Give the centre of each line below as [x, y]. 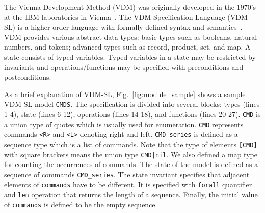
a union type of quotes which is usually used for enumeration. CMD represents [124, 124]
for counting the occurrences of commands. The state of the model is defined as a [131, 164]
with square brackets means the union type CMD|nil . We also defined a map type [131, 154]
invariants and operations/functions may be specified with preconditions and [124, 67]
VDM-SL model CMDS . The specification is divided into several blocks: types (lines [132, 104]
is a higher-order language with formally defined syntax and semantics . [130, 27]
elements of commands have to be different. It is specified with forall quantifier [128, 184]
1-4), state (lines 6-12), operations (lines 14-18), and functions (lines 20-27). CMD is [132, 114]
